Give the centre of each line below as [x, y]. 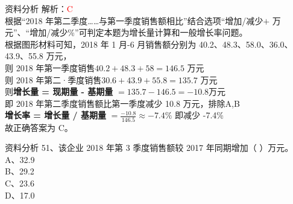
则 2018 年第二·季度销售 [53, 79]
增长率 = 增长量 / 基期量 [56, 115]
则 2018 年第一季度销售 [50, 67]
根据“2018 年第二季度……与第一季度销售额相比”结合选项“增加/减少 [134, 20]
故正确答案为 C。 [39, 127]
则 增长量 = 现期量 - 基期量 [59, 91]
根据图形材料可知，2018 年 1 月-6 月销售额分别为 [101, 44]
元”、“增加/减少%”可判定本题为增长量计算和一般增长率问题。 [126, 32]
